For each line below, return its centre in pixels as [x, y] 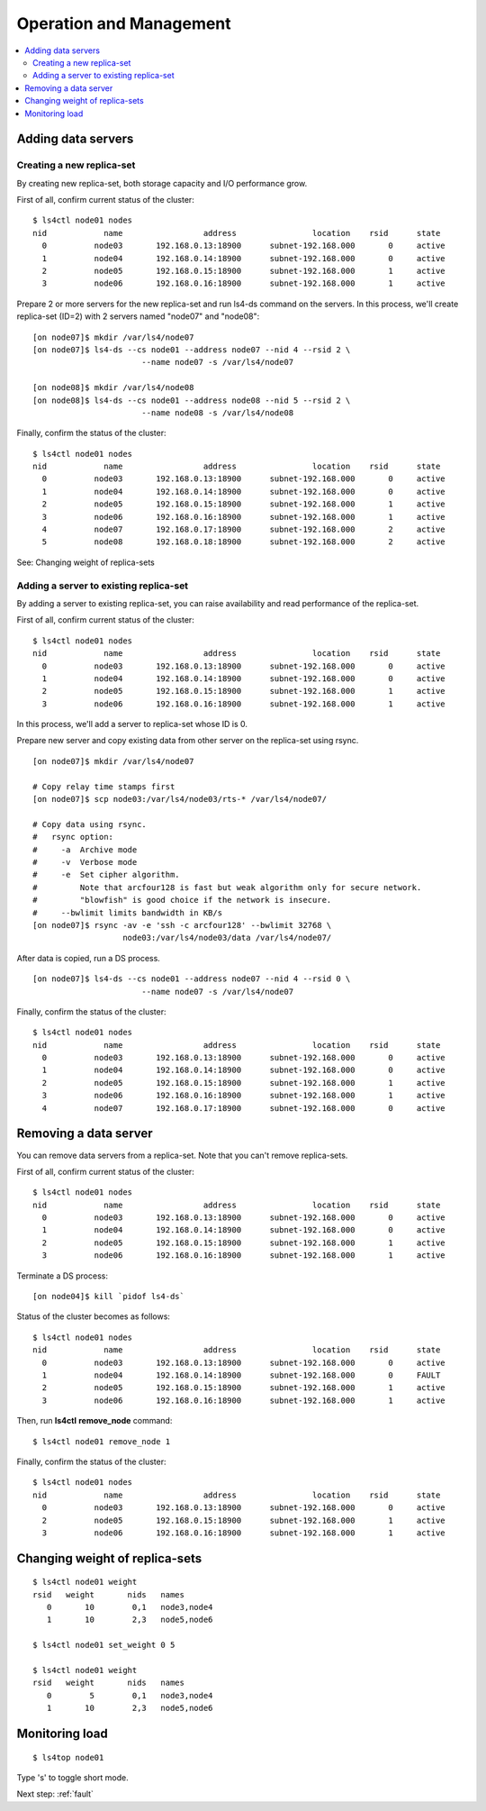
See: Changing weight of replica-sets [85, 562]
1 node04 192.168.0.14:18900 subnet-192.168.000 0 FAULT [241, 1375]
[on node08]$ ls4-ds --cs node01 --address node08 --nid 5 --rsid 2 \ [192, 400]
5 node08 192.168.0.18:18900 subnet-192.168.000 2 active [243, 542]
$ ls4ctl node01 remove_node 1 [102, 1441]
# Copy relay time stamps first [104, 787]
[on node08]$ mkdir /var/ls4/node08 [113, 388]
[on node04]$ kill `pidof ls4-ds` [108, 1297]
